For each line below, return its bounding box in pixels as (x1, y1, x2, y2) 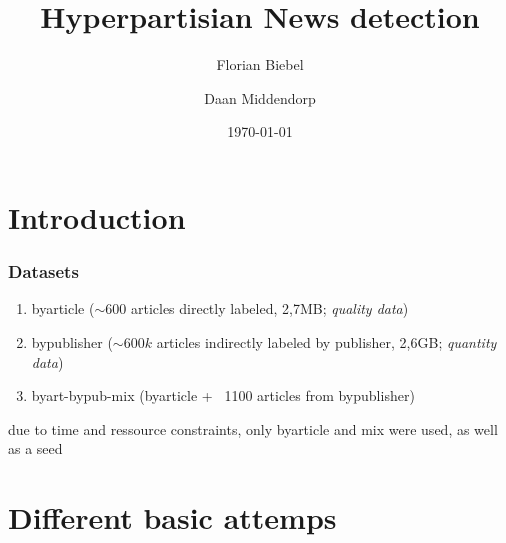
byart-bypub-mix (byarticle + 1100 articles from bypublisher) (31, 385, 415, 406)
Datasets (8, 259, 79, 284)
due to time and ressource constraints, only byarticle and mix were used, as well (8, 418, 498, 439)
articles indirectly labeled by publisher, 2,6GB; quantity (156, 331, 497, 352)
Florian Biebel (216, 54, 304, 75)
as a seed (8, 438, 63, 459)
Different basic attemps (8, 497, 337, 538)
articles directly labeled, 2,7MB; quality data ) (130, 298, 409, 319)
